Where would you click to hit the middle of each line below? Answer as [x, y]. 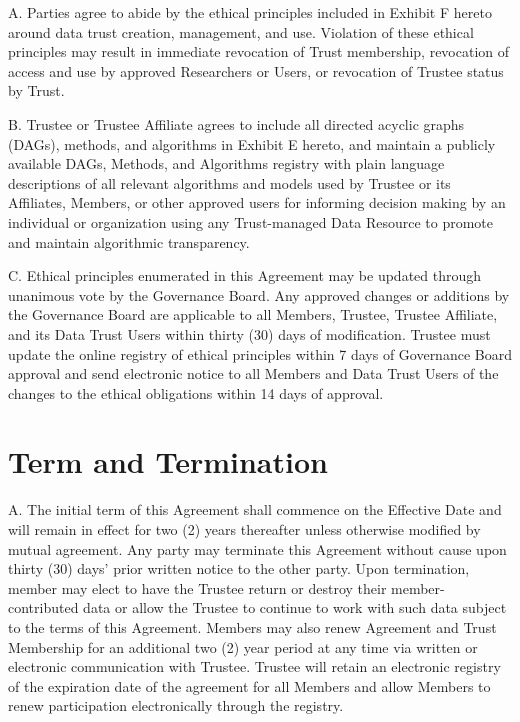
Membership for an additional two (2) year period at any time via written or [243, 646]
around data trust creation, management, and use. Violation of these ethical [241, 31]
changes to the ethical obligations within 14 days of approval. [196, 392]
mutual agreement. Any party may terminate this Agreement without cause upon [257, 548]
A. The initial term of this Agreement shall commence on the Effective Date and [255, 509]
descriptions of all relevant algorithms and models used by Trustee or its [229, 182]
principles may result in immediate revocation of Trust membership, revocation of [259, 51]
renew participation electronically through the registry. [176, 705]
